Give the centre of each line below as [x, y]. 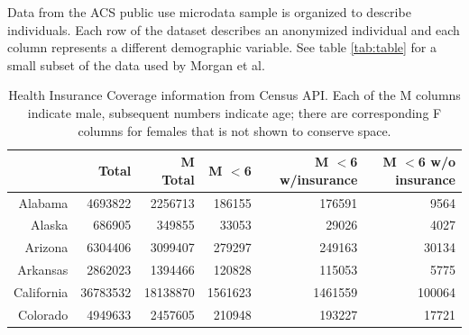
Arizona [46, 247]
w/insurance [318, 179]
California [41, 291]
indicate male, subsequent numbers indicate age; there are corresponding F [234, 112]
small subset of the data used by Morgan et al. [136, 64]
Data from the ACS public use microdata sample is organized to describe [209, 12]
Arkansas [43, 270]
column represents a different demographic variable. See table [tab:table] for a [222, 47]
